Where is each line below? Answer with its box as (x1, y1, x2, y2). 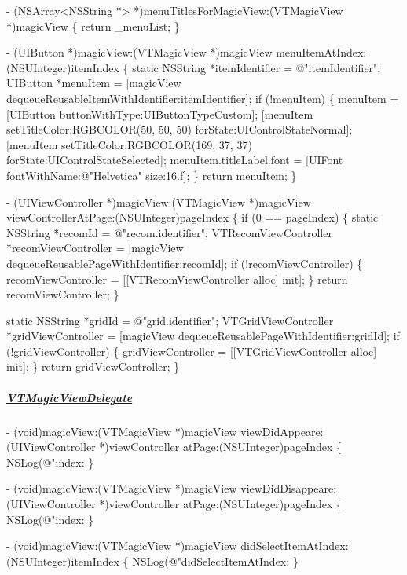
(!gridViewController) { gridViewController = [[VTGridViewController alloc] (6, 342, 377, 359)
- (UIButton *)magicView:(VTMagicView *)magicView (6, 44, 273, 60)
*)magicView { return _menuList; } (6, 17, 180, 34)
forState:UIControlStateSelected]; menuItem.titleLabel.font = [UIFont (6, 152, 343, 168)
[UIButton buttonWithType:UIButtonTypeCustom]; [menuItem (6, 105, 313, 122)
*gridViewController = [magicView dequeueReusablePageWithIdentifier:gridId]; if (6, 328, 400, 344)
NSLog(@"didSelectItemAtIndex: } (132, 552, 299, 569)
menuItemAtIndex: (276, 44, 367, 60)
